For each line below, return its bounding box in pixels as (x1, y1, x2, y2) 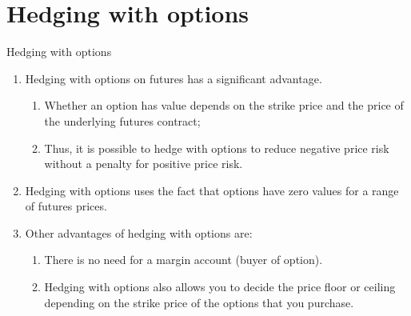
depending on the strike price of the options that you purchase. (44, 294, 354, 310)
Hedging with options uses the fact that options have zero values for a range (25, 182, 399, 198)
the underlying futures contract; (44, 112, 201, 129)
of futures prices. (25, 198, 107, 214)
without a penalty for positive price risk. (44, 155, 243, 172)
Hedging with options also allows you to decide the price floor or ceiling (44, 278, 396, 295)
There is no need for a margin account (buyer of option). (44, 251, 323, 268)
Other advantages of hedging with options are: (25, 224, 253, 241)
